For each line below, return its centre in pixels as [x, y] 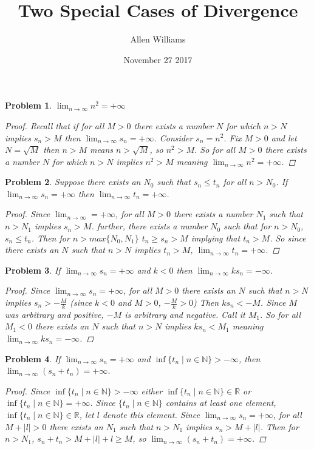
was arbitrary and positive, [54, 314]
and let [284, 137]
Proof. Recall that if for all [55, 125]
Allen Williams [158, 39]
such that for [247, 226]
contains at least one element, [221, 403]
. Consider [173, 137]
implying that [216, 238]
